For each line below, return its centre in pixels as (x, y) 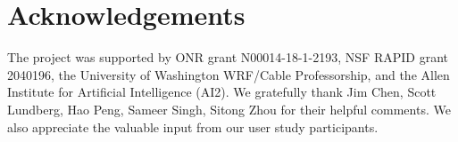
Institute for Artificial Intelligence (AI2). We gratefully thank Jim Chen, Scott (222, 92)
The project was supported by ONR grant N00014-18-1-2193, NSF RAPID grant (228, 57)
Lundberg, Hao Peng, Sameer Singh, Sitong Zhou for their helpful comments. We (229, 109)
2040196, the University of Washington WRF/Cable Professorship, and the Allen (229, 74)
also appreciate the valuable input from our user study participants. (193, 126)
